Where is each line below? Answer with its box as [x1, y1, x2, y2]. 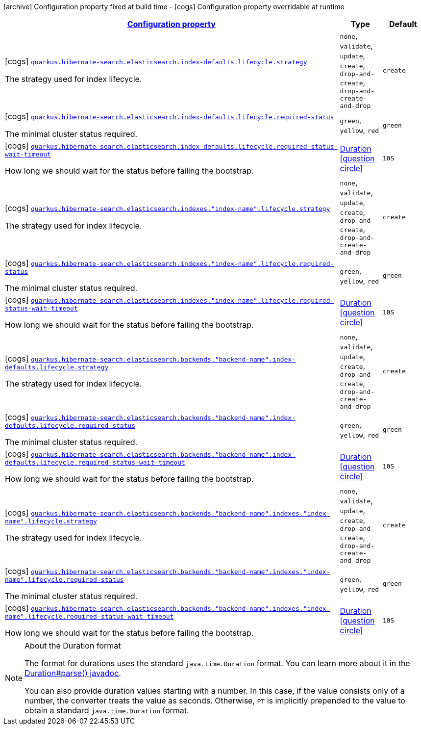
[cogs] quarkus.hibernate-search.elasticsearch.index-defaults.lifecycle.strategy [5, 56, 307, 66]
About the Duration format [25, 641, 121, 651]
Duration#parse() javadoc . [25, 668, 121, 678]
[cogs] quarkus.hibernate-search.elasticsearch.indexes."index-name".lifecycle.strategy [5, 203, 330, 213]
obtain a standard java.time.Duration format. [25, 705, 189, 715]
